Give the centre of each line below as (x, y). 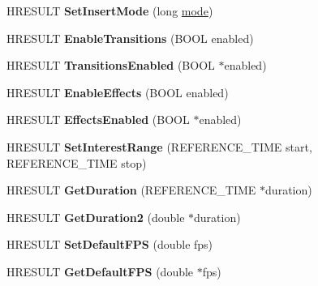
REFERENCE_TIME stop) (77, 162)
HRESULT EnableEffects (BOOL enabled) (118, 92)
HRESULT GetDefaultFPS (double (100, 271)
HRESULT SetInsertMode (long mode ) (110, 11)
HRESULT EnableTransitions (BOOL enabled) (130, 38)
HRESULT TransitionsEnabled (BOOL (111, 65)
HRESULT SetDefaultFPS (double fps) (110, 244)
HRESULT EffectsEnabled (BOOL (98, 120)
